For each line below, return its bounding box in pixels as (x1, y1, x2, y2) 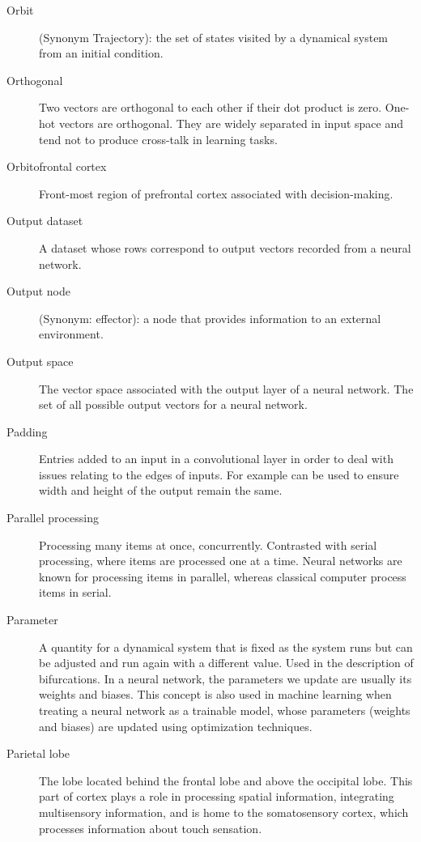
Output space (6, 352, 74, 369)
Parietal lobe (6, 745, 70, 762)
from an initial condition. (39, 45, 164, 62)
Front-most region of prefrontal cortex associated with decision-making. (39, 185, 393, 202)
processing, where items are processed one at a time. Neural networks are (39, 552, 402, 569)
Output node (6, 283, 70, 300)
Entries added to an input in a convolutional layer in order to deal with (39, 450, 393, 467)
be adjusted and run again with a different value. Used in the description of (39, 654, 414, 671)
